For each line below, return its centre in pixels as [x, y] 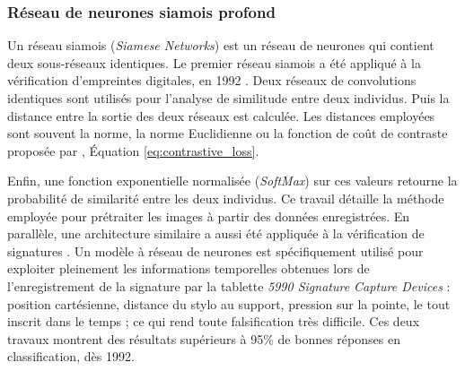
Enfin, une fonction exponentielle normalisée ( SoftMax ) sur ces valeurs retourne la [232, 181]
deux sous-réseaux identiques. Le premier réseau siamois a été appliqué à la [214, 62]
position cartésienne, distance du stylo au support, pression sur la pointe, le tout [229, 303]
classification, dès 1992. [71, 356]
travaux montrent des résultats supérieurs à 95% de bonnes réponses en [204, 338]
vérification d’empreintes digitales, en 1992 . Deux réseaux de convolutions [212, 80]
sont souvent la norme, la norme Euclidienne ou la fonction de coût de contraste [228, 133]
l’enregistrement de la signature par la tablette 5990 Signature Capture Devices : [229, 285]
